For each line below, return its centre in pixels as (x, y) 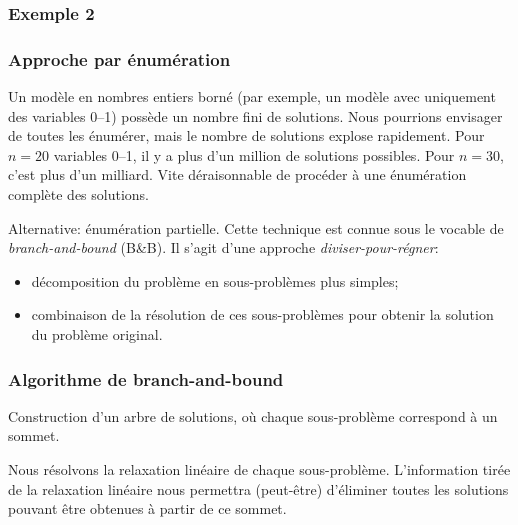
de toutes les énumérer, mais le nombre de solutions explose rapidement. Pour (246, 135)
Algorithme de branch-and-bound (146, 378)
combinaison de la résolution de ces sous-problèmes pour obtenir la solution (262, 314)
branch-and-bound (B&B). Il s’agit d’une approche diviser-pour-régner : (223, 247)
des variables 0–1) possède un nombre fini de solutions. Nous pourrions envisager (255, 115)
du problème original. (97, 334)
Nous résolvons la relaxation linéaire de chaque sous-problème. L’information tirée (259, 469)
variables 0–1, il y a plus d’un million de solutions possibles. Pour (254, 154)
